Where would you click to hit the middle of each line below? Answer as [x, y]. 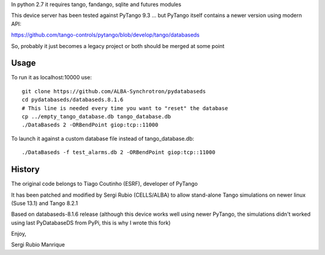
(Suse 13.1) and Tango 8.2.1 [45, 203]
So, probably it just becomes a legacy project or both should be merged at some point [118, 46]
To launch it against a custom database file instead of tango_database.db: [103, 138]
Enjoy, [19, 234]
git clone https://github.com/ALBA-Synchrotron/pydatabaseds [114, 91]
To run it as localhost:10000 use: [51, 78]
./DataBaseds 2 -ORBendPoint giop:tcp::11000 [90, 125]
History [26, 169]
